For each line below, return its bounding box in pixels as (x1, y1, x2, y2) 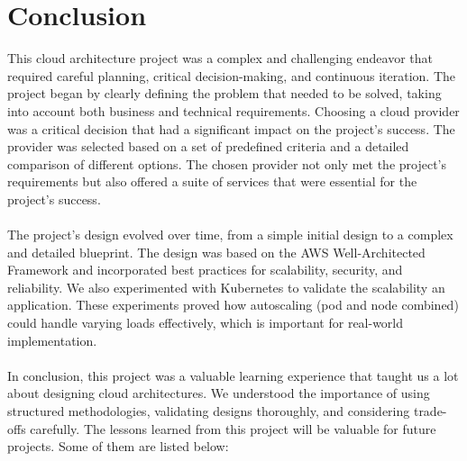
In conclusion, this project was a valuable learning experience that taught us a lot (7, 366, 459, 384)
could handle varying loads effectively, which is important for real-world (7, 313, 404, 332)
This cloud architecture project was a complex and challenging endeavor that (7, 49, 434, 68)
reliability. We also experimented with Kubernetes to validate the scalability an (7, 277, 445, 296)
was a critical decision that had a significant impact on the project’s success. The (7, 119, 455, 138)
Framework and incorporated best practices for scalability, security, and (7, 260, 403, 279)
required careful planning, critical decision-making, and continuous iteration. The (7, 66, 456, 85)
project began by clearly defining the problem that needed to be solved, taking (7, 84, 442, 103)
